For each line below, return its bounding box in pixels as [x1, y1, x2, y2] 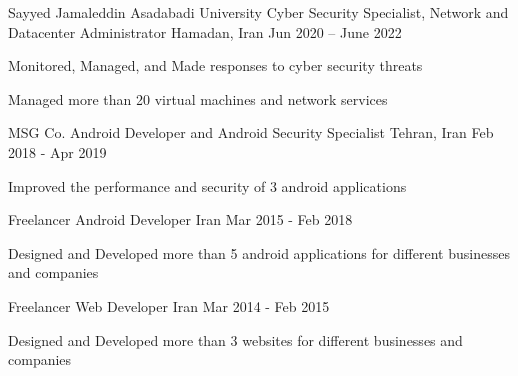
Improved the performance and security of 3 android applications [8, 175, 407, 196]
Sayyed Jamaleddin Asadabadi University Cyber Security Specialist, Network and [8, 2, 509, 22]
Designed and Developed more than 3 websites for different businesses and [8, 329, 463, 350]
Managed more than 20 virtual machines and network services [8, 88, 388, 109]
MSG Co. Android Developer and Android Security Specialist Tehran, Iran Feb [8, 122, 494, 143]
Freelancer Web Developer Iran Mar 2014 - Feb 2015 [8, 295, 330, 316]
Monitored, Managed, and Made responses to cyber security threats [8, 55, 423, 76]
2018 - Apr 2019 [8, 141, 107, 162]
